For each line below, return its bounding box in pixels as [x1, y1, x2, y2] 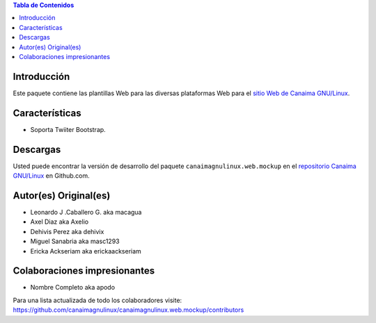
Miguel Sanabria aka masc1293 [30, 237, 120, 246]
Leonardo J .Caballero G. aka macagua [30, 208, 142, 216]
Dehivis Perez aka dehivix [30, 227, 104, 235]
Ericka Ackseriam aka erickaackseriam [30, 247, 142, 255]
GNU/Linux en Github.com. [13, 172, 90, 180]
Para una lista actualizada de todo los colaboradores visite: [13, 296, 182, 304]
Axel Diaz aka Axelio [30, 217, 89, 226]
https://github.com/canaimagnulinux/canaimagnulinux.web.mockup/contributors [13, 306, 244, 314]
